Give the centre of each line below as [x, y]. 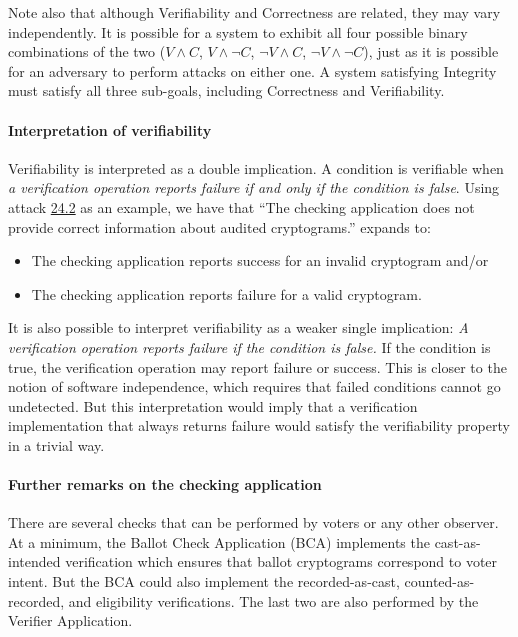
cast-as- [457, 541]
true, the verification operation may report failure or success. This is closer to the [257, 366]
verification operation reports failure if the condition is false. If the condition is [249, 346]
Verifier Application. [70, 620]
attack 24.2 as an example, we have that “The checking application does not [241, 206]
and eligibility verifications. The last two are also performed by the [273, 600]
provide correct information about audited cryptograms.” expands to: [219, 226]
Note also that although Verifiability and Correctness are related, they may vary [254, 12]
